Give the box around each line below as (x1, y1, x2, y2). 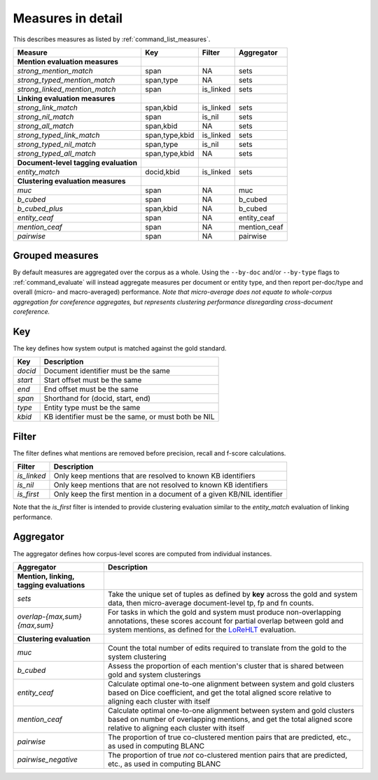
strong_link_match (17, 102, 78, 112)
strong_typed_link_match (17, 130, 100, 140)
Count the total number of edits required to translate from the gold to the (107, 643, 346, 653)
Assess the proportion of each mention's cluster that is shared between (107, 661, 344, 671)
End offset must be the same (43, 385, 139, 395)
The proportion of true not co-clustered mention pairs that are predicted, (107, 750, 348, 760)
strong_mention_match (17, 66, 94, 76)
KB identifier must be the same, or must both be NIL (43, 412, 215, 422)
